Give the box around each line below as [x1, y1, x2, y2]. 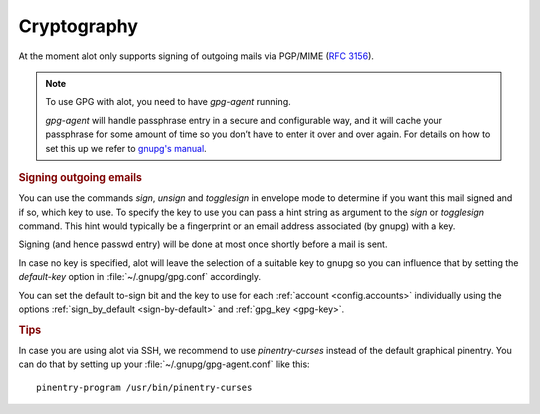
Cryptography [18, 15, 139, 37]
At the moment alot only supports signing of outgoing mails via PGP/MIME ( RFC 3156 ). [18, 50, 375, 62]
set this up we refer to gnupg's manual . [45, 142, 207, 154]
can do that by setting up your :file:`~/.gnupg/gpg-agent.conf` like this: [18, 358, 310, 370]
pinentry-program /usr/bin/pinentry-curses [36, 381, 253, 393]
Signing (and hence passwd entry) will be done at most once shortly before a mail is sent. [18, 238, 388, 250]
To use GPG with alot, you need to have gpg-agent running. [45, 96, 292, 108]
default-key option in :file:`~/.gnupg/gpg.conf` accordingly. [18, 271, 262, 283]
